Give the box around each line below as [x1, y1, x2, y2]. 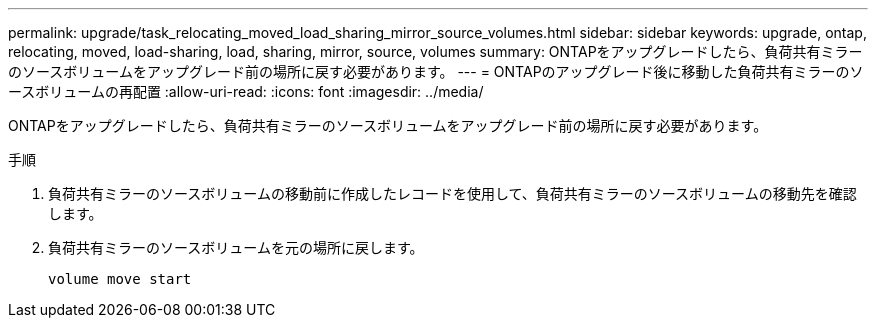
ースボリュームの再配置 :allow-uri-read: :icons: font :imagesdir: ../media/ [8, 83, 484, 100]
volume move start [48, 271, 192, 287]
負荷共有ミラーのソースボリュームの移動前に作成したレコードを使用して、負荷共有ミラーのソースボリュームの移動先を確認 [48, 185, 857, 202]
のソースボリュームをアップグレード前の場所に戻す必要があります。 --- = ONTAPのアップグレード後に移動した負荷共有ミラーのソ [8, 63, 864, 80]
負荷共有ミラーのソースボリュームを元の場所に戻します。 [48, 239, 424, 256]
